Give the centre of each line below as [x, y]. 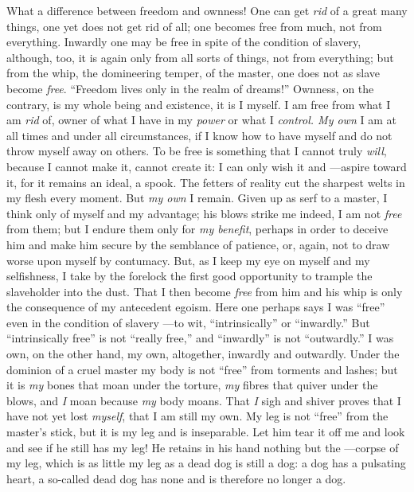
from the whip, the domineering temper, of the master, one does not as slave [193, 73]
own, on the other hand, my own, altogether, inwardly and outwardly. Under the [203, 354]
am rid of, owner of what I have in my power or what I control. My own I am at [201, 120]
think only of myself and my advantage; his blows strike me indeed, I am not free [204, 213]
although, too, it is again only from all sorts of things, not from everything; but [200, 57]
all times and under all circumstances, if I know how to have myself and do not [199, 135]
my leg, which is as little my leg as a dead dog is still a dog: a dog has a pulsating [206, 463]
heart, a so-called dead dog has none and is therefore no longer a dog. [176, 478]
